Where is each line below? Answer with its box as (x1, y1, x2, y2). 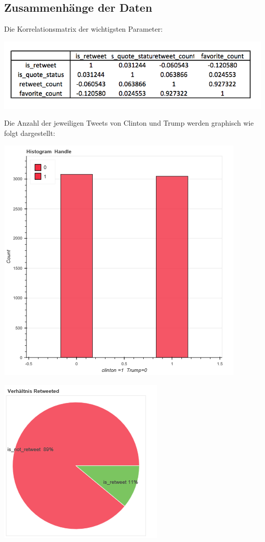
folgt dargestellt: (4, 127, 56, 138)
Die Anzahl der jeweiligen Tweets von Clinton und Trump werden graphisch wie (4, 117, 254, 128)
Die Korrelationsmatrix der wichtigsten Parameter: (4, 23, 163, 34)
